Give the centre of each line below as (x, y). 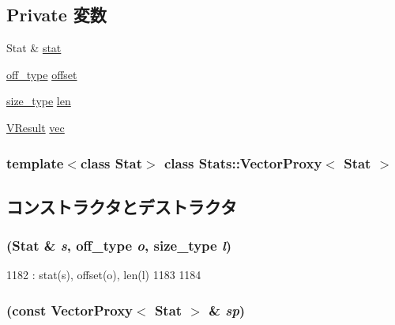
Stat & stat (34, 48)
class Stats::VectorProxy (243, 162)
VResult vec (36, 127)
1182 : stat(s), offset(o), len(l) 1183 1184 (104, 275)
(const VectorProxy (70, 310)
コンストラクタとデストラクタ (122, 206)
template (35, 162)
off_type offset (42, 74)
